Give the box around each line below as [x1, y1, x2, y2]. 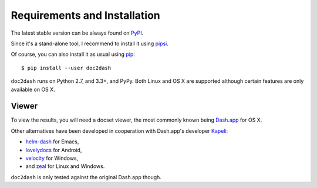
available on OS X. [11, 86, 55, 93]
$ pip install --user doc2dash [21, 65, 112, 71]
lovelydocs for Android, [25, 146, 82, 153]
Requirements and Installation [11, 9, 161, 22]
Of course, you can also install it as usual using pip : [11, 51, 135, 58]
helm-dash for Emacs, [25, 138, 79, 145]
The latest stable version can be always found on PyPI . [11, 29, 144, 36]
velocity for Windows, [25, 155, 79, 162]
